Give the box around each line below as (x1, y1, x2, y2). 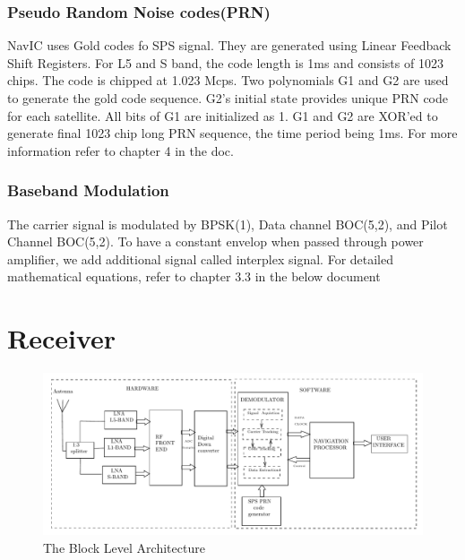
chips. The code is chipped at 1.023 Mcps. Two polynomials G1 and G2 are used (7, 71, 449, 90)
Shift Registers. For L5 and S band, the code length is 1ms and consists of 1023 (7, 53, 443, 72)
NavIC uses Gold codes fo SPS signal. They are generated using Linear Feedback (7, 36, 452, 55)
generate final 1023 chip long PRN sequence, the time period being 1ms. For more (7, 124, 458, 142)
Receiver (7, 320, 116, 357)
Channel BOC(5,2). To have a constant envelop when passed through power (7, 232, 424, 251)
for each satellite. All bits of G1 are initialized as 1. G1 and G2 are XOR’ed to (7, 106, 438, 125)
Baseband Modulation (7, 179, 169, 202)
